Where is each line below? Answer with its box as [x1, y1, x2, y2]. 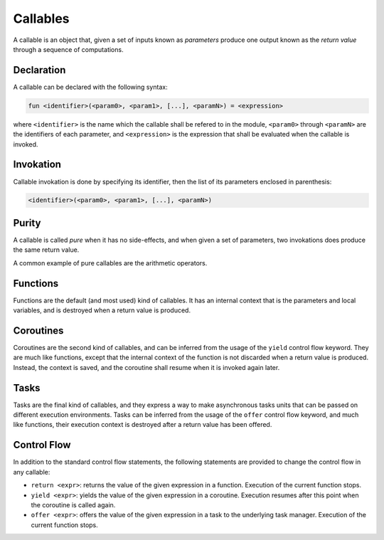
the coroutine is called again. [31, 500, 116, 509]
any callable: [13, 467, 50, 476]
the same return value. [13, 245, 80, 254]
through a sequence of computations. [13, 45, 124, 53]
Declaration [13, 64, 66, 76]
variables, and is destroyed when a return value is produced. [13, 306, 191, 314]
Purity [13, 217, 41, 229]
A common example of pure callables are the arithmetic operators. [13, 258, 208, 267]
